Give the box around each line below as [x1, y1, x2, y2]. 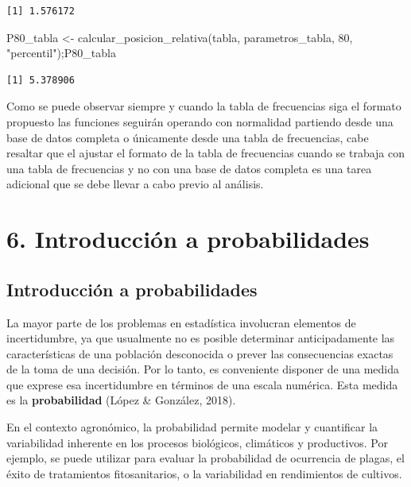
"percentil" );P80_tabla [6, 44, 116, 61]
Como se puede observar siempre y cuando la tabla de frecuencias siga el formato [6, 98, 401, 114]
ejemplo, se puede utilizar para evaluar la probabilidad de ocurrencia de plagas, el [6, 450, 405, 466]
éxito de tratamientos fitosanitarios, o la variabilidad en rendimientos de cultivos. [6, 465, 402, 481]
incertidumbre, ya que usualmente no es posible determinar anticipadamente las [6, 330, 395, 346]
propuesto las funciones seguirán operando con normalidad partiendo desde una [6, 113, 394, 129]
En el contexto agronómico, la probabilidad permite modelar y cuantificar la [6, 419, 378, 435]
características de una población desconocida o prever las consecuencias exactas [6, 345, 394, 361]
